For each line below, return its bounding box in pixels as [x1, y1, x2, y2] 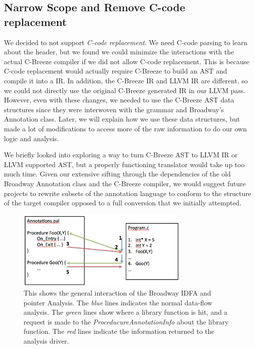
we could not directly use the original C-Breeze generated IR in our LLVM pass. [4, 85, 246, 95]
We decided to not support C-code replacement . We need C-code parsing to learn [4, 37, 248, 47]
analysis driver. [24, 336, 69, 346]
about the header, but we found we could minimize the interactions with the [4, 47, 234, 57]
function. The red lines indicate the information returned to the [24, 326, 215, 336]
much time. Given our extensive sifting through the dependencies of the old [4, 169, 231, 179]
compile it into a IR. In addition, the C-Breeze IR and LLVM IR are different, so [4, 75, 248, 85]
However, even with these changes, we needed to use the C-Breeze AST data [4, 95, 234, 105]
